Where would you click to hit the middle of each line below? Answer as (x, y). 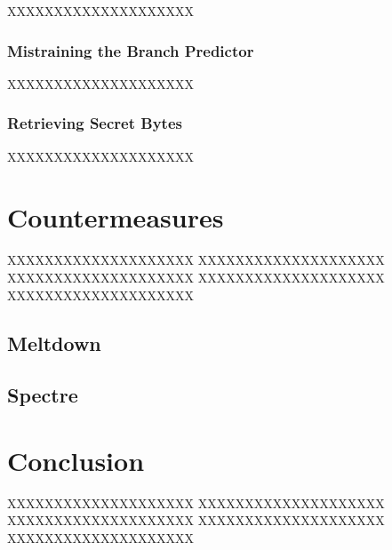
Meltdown (54, 343)
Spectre (43, 395)
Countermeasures (116, 217)
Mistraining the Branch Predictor (131, 50)
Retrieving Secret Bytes (95, 123)
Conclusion (76, 460)
